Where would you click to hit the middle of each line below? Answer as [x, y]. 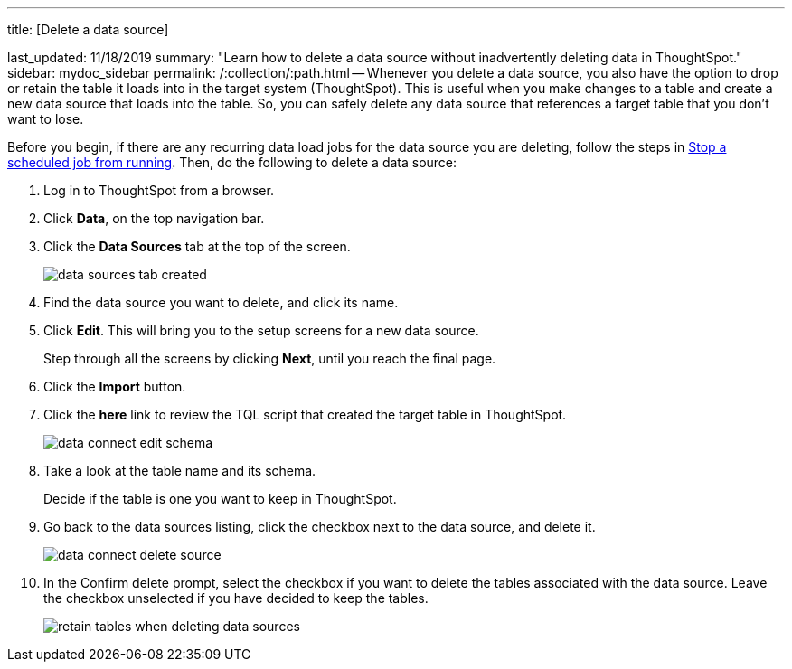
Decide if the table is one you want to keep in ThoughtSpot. [220, 499]
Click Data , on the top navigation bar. [154, 218]
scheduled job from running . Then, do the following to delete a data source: [232, 162]
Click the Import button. [115, 386]
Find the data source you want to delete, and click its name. [221, 302]
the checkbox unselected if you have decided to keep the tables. [236, 598]
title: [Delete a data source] [88, 29]
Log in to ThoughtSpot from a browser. [159, 190]
